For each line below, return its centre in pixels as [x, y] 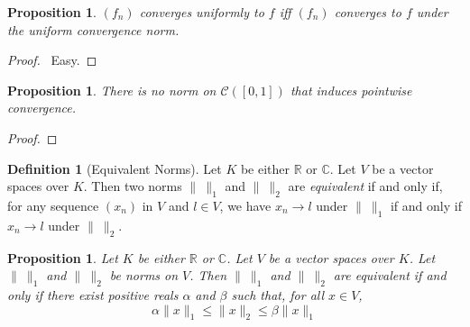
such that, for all [278, 294]
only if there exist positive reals [93, 294]
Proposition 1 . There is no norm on [112, 90]
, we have [245, 205]
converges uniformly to [202, 12]
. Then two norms [133, 186]
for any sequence [53, 205]
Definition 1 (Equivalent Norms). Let [115, 168]
